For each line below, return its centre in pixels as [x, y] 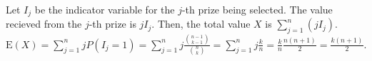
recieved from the [44, 24]
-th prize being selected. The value [257, 9]
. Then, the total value [201, 24]
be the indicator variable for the [105, 9]
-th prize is [112, 24]
